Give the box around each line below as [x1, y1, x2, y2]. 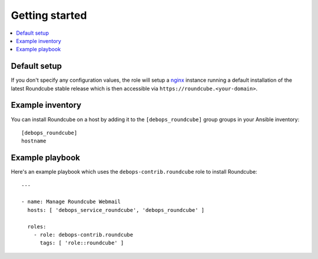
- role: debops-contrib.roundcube [33, 231, 134, 238]
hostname [21, 138, 47, 144]
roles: [27, 223, 47, 230]
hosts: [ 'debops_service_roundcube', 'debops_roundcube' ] [27, 207, 205, 213]
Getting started [11, 9, 87, 22]
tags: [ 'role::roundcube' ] [39, 240, 124, 247]
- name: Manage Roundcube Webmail [21, 198, 121, 205]
